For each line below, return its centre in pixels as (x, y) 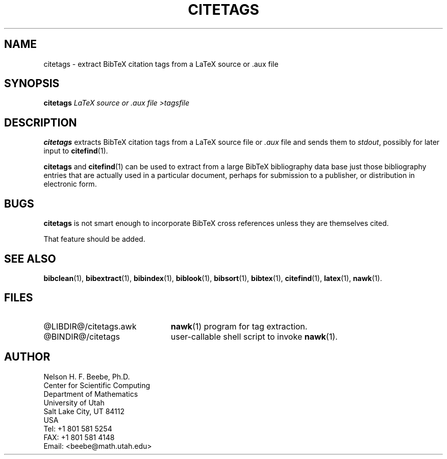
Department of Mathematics (91, 394)
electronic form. (70, 184)
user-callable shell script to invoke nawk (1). (254, 336)
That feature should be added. (94, 239)
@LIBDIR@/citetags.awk (90, 326)
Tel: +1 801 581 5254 (78, 428)
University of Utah (74, 402)
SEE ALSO (30, 259)
